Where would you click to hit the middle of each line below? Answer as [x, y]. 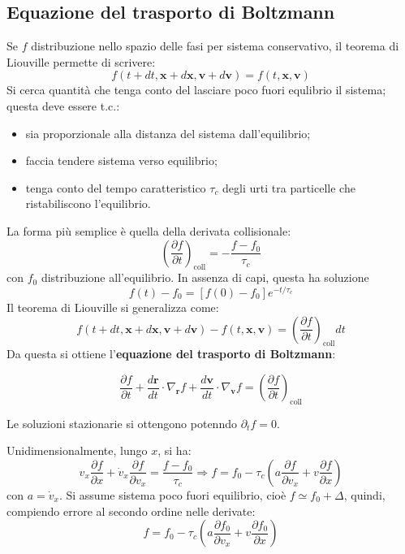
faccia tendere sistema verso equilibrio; [121, 160]
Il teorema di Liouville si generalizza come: [113, 307]
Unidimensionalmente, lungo [77, 450]
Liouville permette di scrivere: [81, 61]
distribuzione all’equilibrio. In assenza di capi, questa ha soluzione [205, 277]
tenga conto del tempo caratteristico [116, 187]
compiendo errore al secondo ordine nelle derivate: [131, 511]
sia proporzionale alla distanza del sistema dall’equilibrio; [168, 133]
